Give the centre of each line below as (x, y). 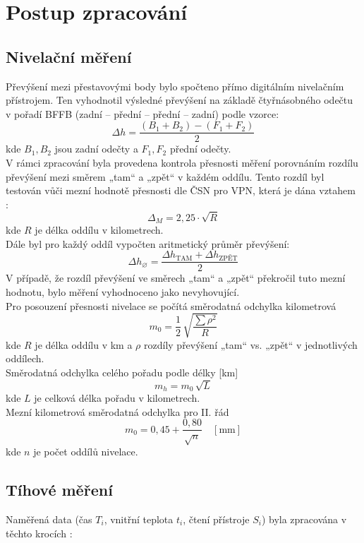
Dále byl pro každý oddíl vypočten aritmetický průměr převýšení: (148, 243)
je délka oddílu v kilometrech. (99, 229)
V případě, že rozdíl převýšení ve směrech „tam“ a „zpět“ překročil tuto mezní (176, 278)
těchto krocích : (39, 533)
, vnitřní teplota (139, 519)
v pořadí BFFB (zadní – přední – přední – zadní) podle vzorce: (142, 113)
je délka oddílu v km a (84, 344)
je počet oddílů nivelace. (86, 452)
